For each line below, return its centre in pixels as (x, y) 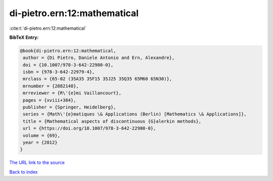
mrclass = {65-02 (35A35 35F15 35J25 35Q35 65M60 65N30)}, (98, 79)
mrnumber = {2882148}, (51, 86)
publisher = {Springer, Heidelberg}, (70, 107)
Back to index (24, 172)
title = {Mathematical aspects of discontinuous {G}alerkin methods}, (112, 121)
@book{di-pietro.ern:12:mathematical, (68, 51)
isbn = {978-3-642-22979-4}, (59, 72)
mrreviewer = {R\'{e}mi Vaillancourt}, (72, 93)
